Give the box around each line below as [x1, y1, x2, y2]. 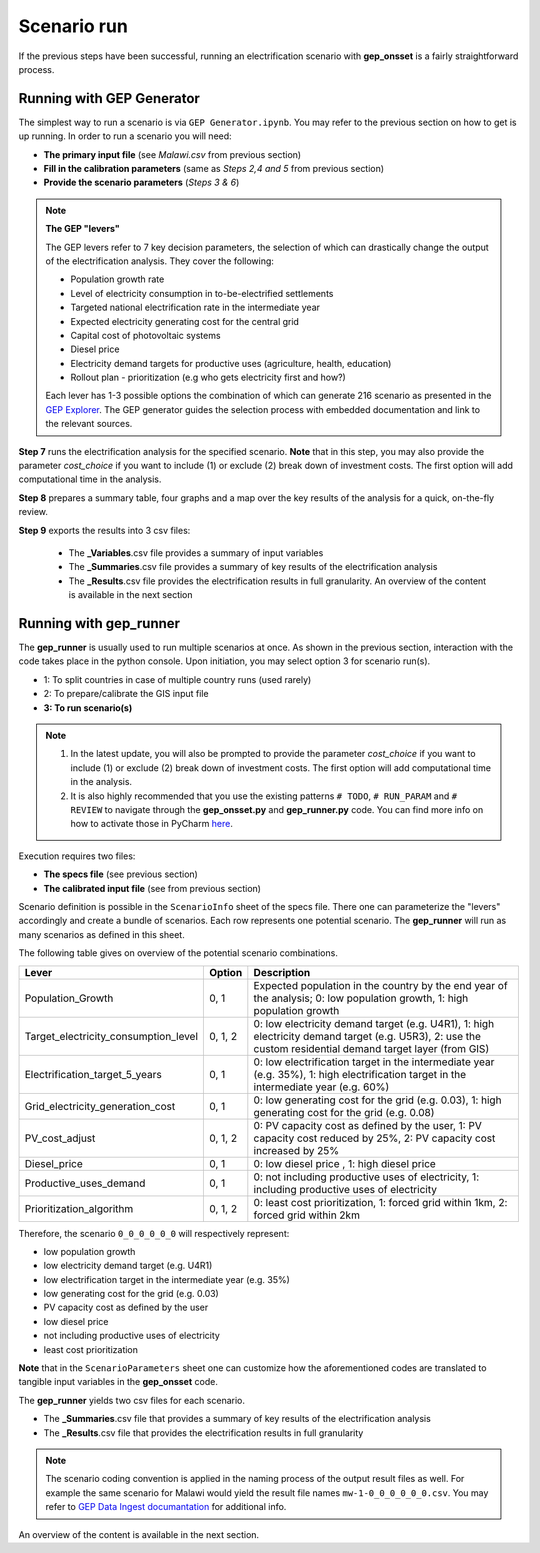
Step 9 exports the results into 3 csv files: [18, 524, 191, 536]
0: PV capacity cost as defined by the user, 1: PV [253, 1118, 482, 1132]
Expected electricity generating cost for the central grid [70, 315, 300, 327]
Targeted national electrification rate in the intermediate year [70, 301, 320, 314]
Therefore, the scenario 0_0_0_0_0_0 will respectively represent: [18, 1227, 290, 1239]
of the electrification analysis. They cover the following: [45, 255, 275, 267]
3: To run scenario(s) [43, 701, 133, 714]
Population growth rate [70, 273, 165, 285]
